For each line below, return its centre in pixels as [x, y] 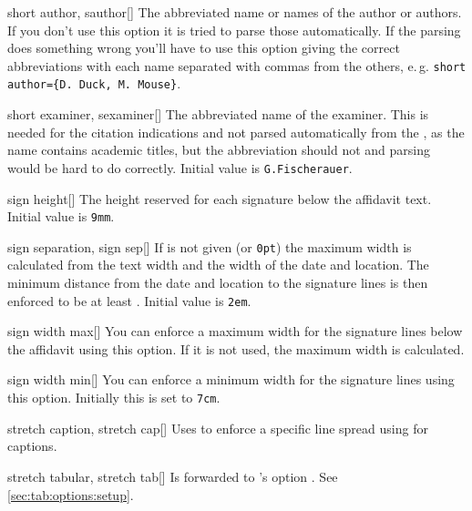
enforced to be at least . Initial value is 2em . [129, 300]
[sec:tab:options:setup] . [71, 494]
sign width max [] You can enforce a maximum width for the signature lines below [235, 331]
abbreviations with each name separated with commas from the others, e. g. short [237, 65]
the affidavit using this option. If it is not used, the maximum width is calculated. [236, 348]
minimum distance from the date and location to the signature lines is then [218, 283]
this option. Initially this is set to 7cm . [114, 398]
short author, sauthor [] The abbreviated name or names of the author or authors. [235, 12]
